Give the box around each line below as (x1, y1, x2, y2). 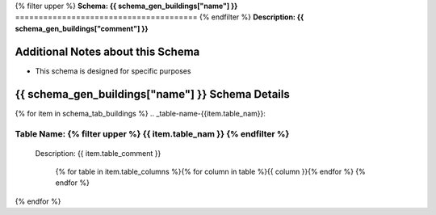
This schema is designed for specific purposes (35, 65, 191, 76)
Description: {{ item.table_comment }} (35, 148, 161, 158)
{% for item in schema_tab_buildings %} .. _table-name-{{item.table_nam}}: (15, 108, 266, 118)
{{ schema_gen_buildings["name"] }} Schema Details (15, 87, 290, 101)
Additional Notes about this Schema (15, 44, 200, 58)
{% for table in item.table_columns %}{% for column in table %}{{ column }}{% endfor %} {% (55, 167, 367, 176)
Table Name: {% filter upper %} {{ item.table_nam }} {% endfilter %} (15, 129, 290, 140)
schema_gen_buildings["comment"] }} (15, 23, 149, 33)
